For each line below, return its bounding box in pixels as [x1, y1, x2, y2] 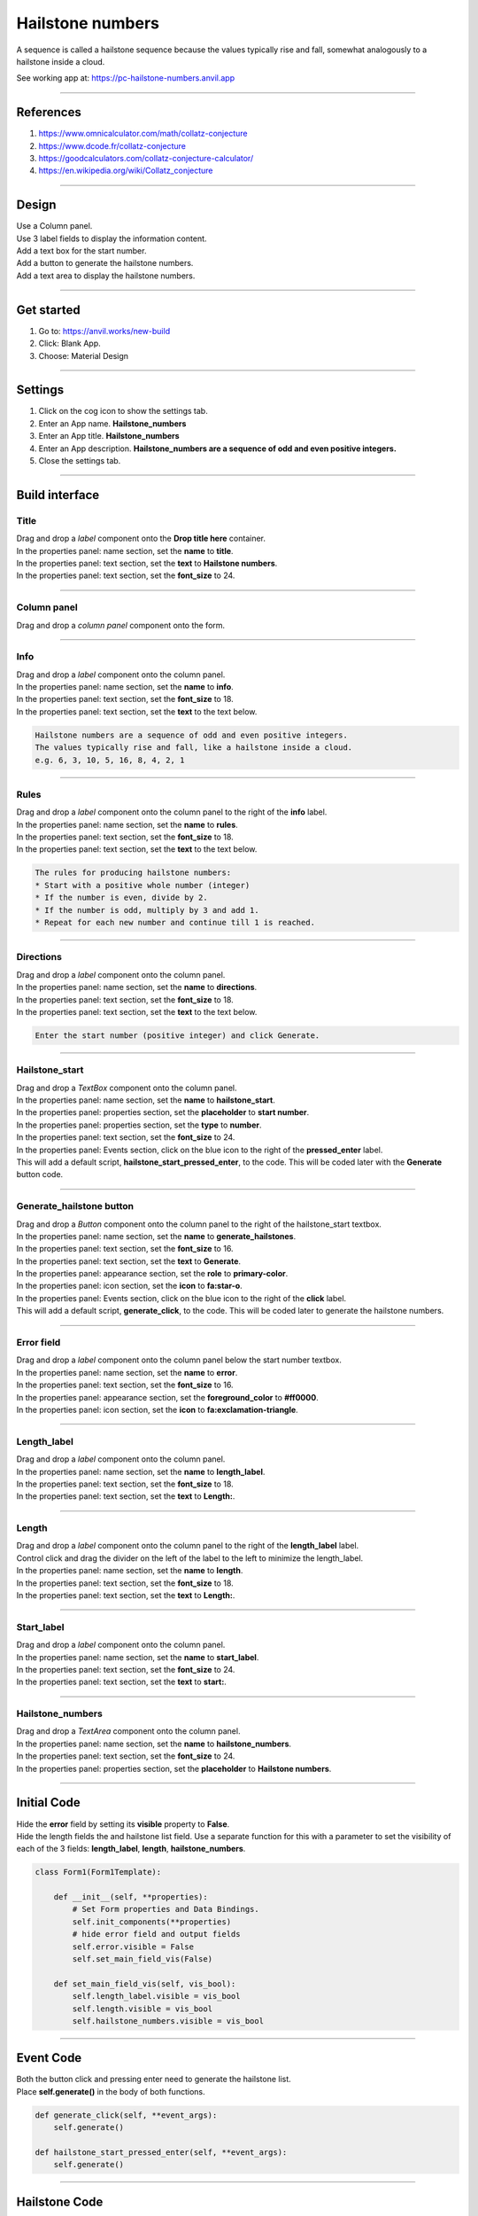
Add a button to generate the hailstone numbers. [16, 258, 194, 269]
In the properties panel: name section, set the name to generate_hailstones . [16, 1230, 297, 1241]
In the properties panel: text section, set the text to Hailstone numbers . [16, 558, 278, 568]
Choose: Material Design [38, 350, 128, 361]
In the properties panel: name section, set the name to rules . [16, 819, 238, 830]
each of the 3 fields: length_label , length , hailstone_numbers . [16, 1844, 246, 1854]
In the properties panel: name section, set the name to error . [16, 1367, 238, 1377]
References [16, 105, 81, 120]
